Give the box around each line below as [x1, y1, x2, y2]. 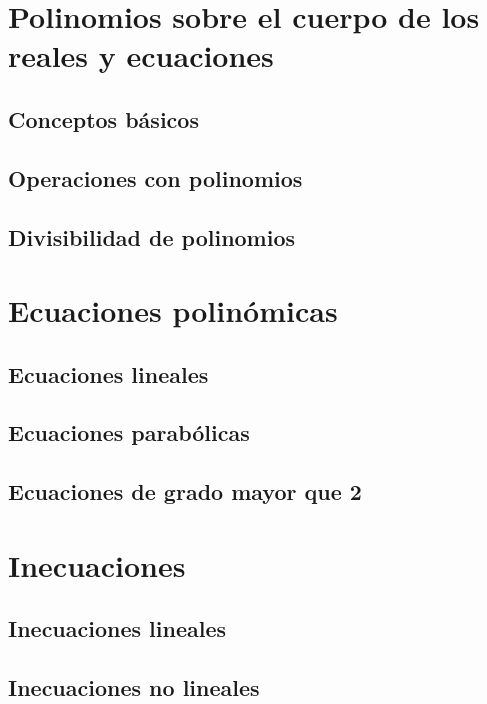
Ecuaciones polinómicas [8, 290, 338, 331]
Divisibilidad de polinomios [8, 221, 296, 252]
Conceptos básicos [8, 103, 199, 134]
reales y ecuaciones [8, 35, 274, 76]
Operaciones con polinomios [8, 162, 303, 193]
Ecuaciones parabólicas [8, 417, 250, 448]
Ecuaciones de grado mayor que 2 [8, 476, 362, 507]
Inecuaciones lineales [8, 613, 227, 644]
